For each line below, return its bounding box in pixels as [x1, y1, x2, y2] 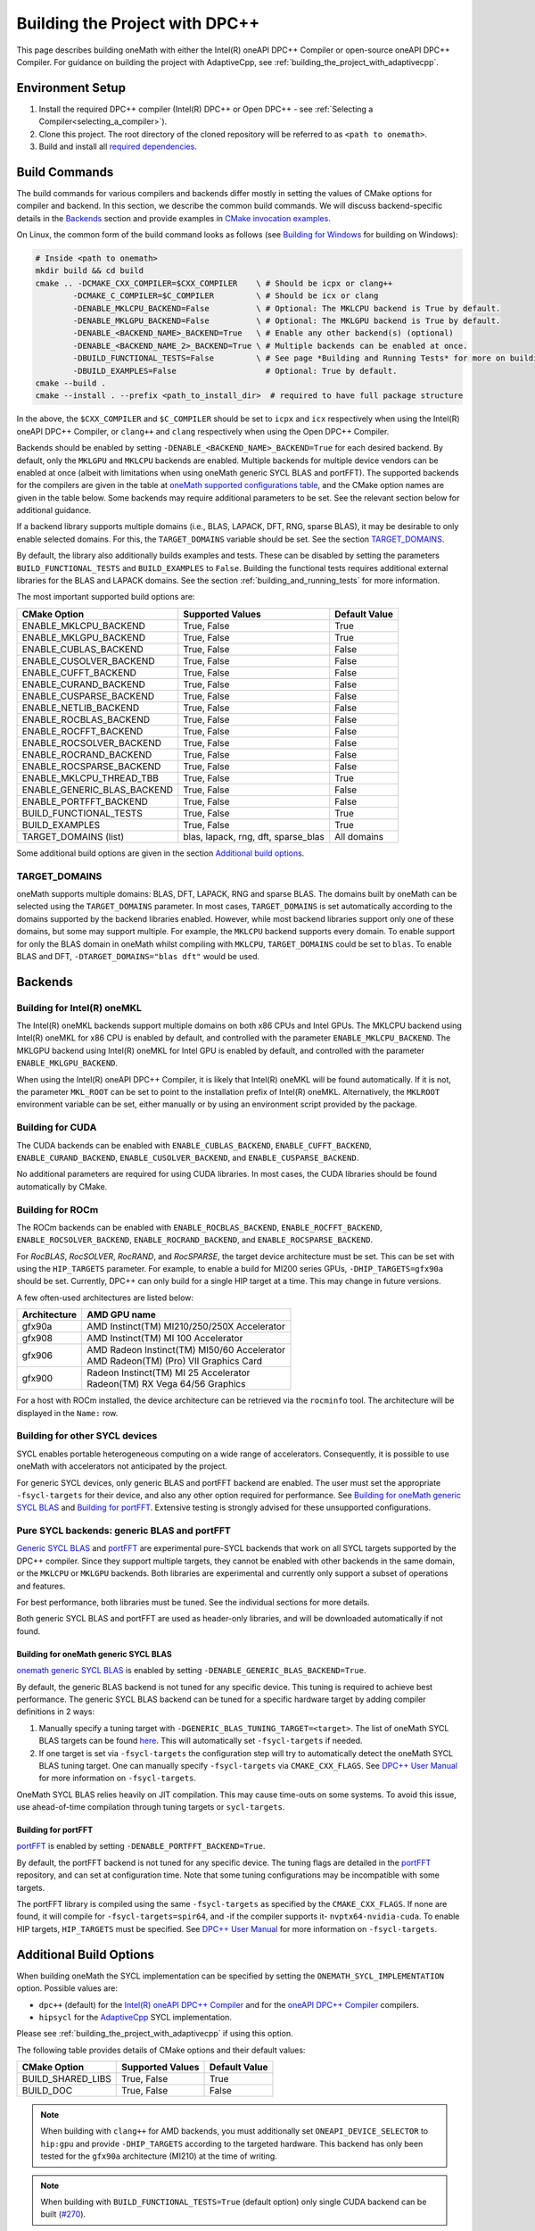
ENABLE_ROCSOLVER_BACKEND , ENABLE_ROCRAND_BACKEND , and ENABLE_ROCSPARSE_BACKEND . [16, 1234, 374, 1245]
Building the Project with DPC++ [16, 13, 260, 33]
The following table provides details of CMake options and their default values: [16, 2044, 306, 2055]
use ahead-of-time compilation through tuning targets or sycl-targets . [16, 1802, 285, 1812]
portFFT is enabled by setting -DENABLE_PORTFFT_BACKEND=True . [16, 1841, 266, 1852]
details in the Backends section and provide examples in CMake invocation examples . [16, 212, 332, 223]
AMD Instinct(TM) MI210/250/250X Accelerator [86, 1321, 285, 1333]
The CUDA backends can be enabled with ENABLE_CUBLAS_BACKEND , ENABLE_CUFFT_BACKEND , [16, 1140, 372, 1150]
